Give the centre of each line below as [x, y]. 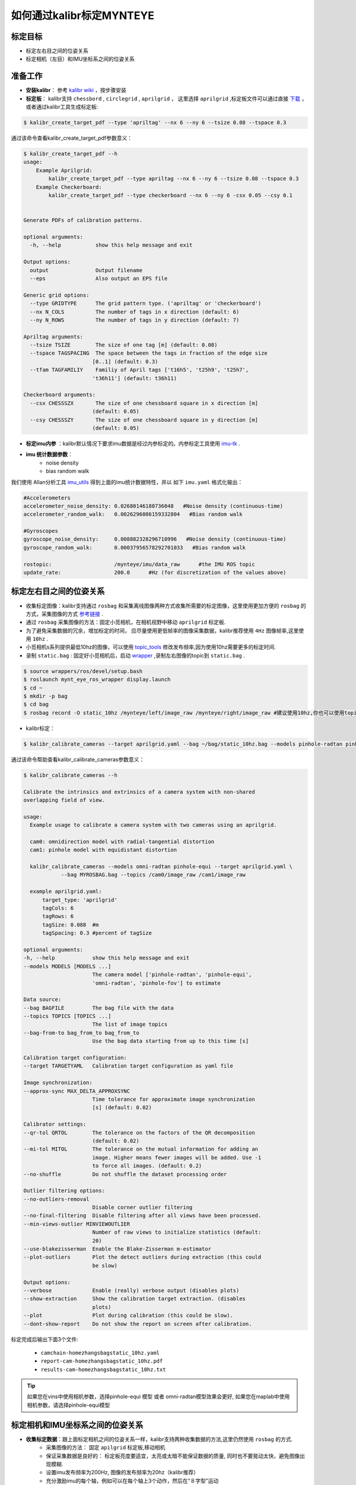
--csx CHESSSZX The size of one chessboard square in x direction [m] [144, 403]
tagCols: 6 [58, 908]
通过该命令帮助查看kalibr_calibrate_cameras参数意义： [78, 759]
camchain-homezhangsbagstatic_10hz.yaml [100, 1353]
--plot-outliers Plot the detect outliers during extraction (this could [142, 1257]
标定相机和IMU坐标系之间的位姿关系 [77, 1425]
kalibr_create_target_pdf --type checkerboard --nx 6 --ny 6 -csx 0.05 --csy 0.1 [171, 195]
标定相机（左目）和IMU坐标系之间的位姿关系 [80, 59]
